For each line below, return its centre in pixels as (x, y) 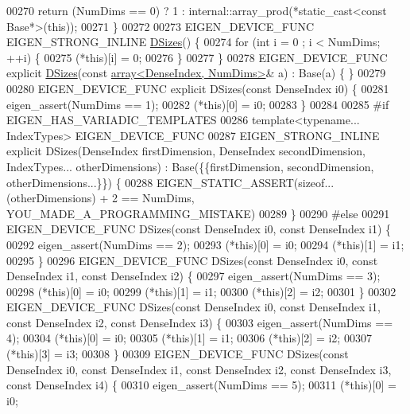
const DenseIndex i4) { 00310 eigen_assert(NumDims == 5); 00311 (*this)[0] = (201, 385)
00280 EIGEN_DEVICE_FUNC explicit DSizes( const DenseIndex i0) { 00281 (198, 88)
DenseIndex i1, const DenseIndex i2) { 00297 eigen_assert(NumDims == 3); (193, 276)
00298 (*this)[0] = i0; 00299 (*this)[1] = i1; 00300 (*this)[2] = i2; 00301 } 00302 (201, 291)
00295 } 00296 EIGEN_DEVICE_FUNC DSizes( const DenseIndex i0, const (192, 260)
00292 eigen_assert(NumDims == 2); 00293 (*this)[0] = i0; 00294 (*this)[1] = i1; (205, 244)
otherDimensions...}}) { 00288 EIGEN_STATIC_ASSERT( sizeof (166, 182)
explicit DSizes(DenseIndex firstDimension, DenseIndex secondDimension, (186, 151)
